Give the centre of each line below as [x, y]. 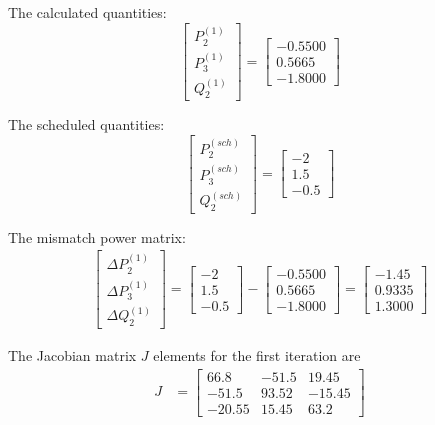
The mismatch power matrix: [97, 236]
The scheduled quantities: [86, 124]
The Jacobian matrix [72, 355]
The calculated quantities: [87, 12]
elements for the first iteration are [257, 355]
